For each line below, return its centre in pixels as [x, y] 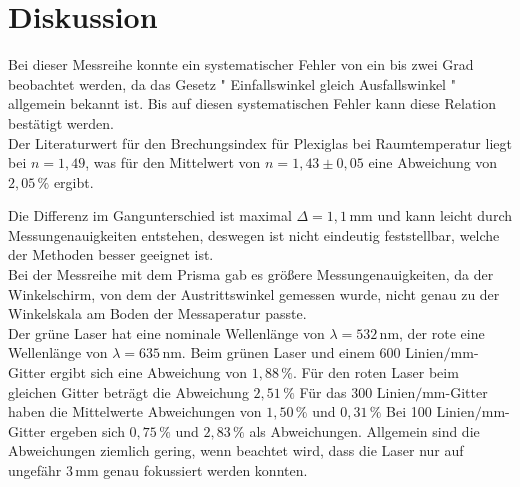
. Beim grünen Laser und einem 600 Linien [312, 352]
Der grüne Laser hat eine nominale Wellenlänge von [166, 332]
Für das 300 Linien [357, 391]
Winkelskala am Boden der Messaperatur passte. [157, 313]
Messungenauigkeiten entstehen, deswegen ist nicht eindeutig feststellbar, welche [254, 234]
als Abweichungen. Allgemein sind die [364, 430]
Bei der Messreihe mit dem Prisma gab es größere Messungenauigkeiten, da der [251, 274]
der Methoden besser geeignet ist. [111, 254]
